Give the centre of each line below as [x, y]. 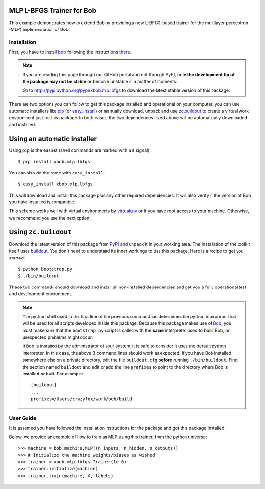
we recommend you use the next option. [50, 218]
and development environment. [40, 294]
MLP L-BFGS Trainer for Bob [53, 11]
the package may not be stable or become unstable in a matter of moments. [100, 82]
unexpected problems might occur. [58, 337]
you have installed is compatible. [42, 202]
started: [17, 258]
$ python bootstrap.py [45, 269]
